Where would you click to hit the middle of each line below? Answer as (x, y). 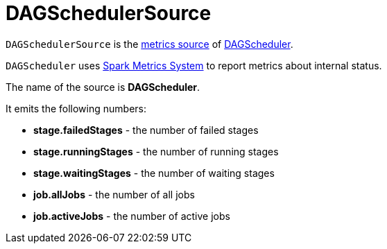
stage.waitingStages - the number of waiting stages (154, 173)
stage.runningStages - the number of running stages (156, 151)
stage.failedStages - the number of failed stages (146, 130)
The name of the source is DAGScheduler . (103, 87)
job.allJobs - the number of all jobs (114, 194)
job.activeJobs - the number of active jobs (132, 216)
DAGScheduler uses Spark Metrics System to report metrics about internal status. (194, 65)
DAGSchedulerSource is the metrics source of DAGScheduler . (149, 44)
